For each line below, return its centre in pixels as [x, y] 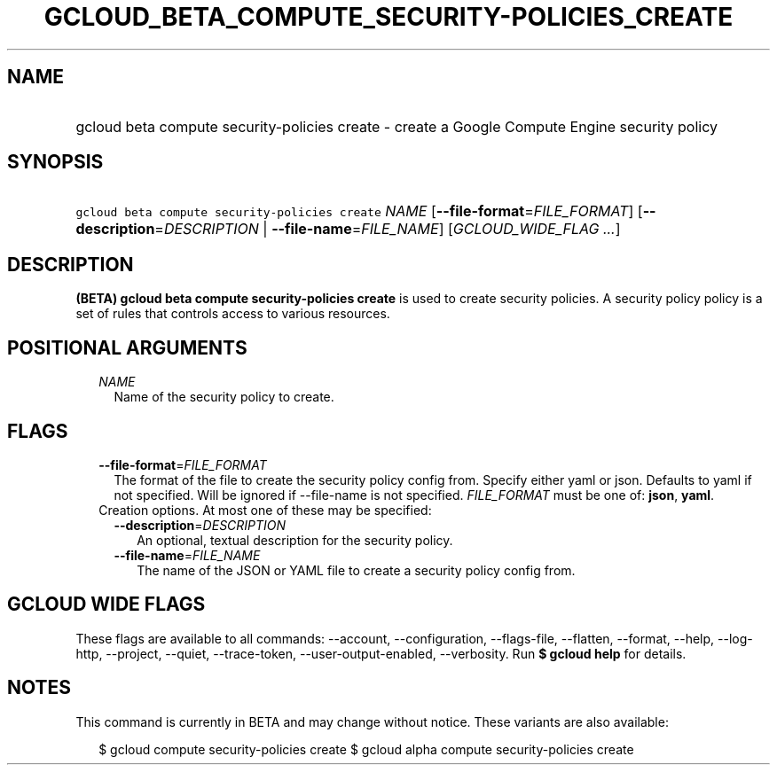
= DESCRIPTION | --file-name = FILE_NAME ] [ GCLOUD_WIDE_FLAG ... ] [388, 229]
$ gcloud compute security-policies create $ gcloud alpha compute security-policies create [366, 749]
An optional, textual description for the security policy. [295, 540]
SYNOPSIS [55, 162]
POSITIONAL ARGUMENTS [127, 347]
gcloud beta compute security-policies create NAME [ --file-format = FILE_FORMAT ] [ [359, 211]
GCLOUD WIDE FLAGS [106, 604]
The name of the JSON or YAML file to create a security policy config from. [356, 570]
